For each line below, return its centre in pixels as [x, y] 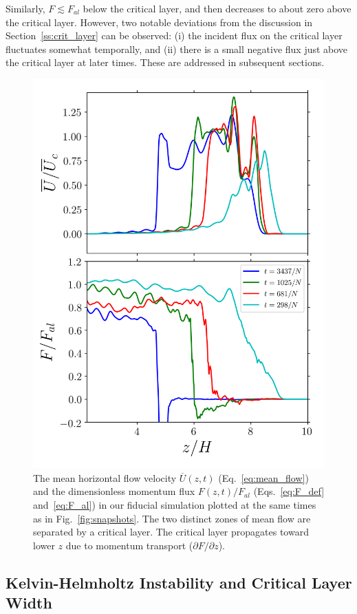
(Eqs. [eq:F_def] [289, 491]
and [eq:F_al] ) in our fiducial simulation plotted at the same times [175, 505]
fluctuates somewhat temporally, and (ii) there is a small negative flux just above [177, 49]
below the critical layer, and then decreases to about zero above [217, 8]
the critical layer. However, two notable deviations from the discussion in [159, 22]
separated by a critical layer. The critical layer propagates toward [171, 532]
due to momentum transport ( [129, 545]
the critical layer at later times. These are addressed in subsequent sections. [165, 62]
